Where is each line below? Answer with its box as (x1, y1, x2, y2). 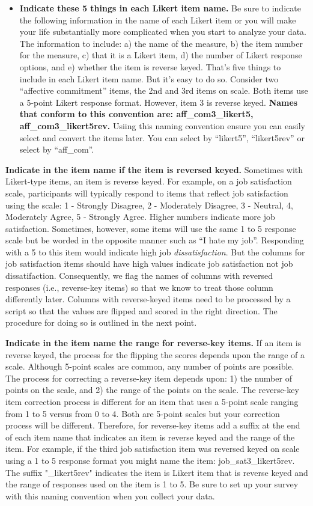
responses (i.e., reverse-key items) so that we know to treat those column (5, 281, 273, 293)
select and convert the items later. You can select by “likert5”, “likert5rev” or (19, 131, 305, 144)
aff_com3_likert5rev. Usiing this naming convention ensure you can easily (19, 119, 305, 132)
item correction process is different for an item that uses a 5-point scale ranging (5, 395, 299, 407)
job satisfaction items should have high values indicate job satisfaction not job (5, 257, 293, 270)
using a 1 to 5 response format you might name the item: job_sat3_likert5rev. (5, 454, 295, 466)
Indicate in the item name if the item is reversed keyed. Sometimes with (5, 163, 303, 175)
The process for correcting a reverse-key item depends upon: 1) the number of (5, 371, 292, 384)
